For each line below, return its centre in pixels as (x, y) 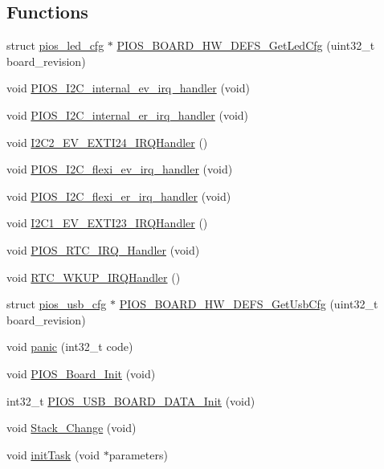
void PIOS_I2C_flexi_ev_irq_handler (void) (120, 169)
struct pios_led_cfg (55, 45)
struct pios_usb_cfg (57, 304)
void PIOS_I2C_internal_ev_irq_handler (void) (128, 88)
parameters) (138, 454)
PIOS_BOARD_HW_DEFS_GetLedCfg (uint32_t (246, 45)
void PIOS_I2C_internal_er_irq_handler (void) (128, 114)
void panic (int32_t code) (70, 347)
